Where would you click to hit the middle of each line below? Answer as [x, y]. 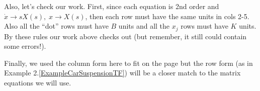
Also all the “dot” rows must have [56, 26]
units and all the [144, 26]
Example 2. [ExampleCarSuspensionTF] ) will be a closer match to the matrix [122, 73]
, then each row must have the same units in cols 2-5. [167, 16]
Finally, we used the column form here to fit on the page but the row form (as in [128, 63]
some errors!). [25, 46]
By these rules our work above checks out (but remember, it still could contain [125, 36]
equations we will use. [38, 83]
